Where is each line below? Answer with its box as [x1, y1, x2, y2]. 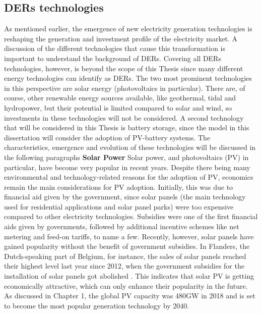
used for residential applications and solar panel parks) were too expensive [4, 201, 234, 212]
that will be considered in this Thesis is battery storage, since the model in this [4, 122, 249, 133]
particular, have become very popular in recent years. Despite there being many [4, 162, 250, 172]
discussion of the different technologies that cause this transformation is [4, 43, 225, 54]
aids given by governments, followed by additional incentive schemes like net [4, 221, 239, 232]
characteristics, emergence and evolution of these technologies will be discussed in [4, 142, 256, 152]
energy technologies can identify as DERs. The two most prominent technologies [4, 73, 252, 83]
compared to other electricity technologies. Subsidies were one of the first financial [4, 211, 258, 222]
